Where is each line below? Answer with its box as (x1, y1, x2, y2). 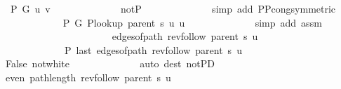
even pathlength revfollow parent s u (5, 69, 171, 84)
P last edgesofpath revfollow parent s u (64, 42, 242, 57)
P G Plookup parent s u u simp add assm (62, 15, 322, 29)
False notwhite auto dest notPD (5, 56, 215, 71)
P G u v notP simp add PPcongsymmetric (10, 1, 336, 15)
